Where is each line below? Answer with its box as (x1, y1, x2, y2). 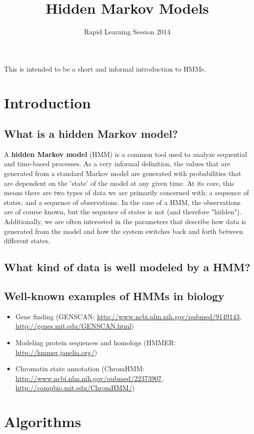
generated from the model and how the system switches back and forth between (4, 226, 243, 236)
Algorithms (4, 411, 81, 432)
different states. (4, 235, 50, 246)
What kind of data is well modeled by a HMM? (4, 259, 251, 275)
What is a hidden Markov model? (4, 126, 178, 141)
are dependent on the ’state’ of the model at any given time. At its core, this (4, 178, 234, 188)
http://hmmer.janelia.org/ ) (15, 347, 97, 357)
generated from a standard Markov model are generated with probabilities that (4, 168, 241, 179)
